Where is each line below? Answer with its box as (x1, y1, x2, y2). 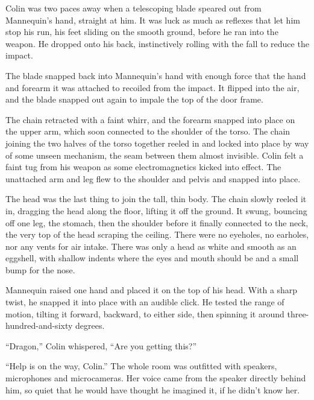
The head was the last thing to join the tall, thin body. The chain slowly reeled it (5, 192, 307, 205)
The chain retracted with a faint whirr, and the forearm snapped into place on (5, 113, 295, 125)
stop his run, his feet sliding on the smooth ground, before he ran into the (5, 25, 278, 38)
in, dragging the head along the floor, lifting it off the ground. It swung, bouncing (5, 204, 307, 217)
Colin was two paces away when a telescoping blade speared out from (5, 2, 262, 14)
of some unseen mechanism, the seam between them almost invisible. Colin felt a (5, 148, 304, 161)
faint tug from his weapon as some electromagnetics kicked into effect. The (5, 160, 281, 173)
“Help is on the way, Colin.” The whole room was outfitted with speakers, (5, 360, 277, 372)
